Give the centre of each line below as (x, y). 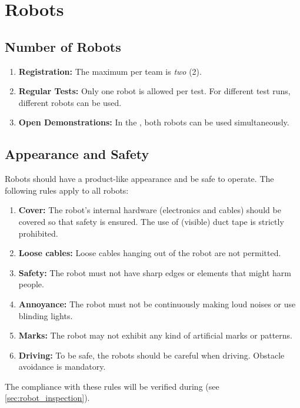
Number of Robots (63, 46)
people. (31, 284)
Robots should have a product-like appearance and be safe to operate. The (139, 179)
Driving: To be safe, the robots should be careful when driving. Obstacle (151, 355)
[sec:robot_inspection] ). (47, 398)
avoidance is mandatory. (62, 366)
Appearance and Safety (77, 154)
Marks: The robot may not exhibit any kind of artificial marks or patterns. (155, 335)
